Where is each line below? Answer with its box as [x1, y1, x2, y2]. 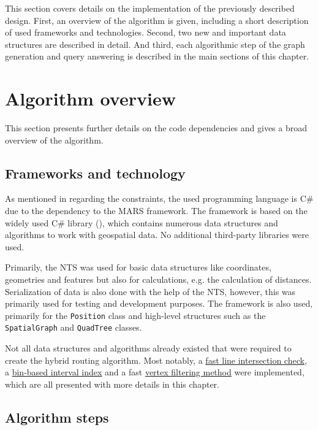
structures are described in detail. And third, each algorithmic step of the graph [5, 37, 305, 50]
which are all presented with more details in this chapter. [5, 377, 219, 390]
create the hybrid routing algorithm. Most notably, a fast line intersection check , [5, 353, 307, 366]
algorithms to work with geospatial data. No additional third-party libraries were [5, 228, 309, 241]
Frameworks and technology [5, 163, 186, 182]
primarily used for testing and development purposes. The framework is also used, [5, 297, 313, 310]
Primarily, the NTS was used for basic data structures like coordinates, [5, 261, 271, 274]
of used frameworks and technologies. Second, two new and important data [5, 26, 286, 39]
